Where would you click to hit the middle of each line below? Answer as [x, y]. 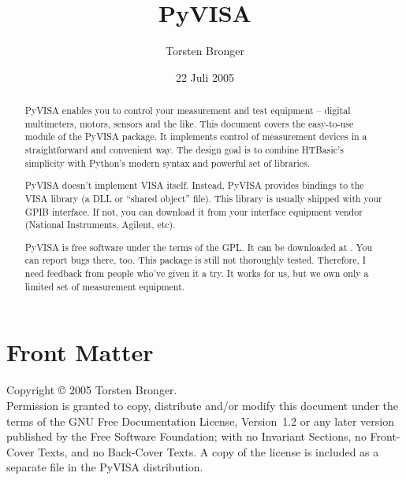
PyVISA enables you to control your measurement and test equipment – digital [188, 111]
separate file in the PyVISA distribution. [105, 467]
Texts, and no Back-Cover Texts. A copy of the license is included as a [209, 451]
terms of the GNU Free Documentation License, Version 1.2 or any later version [200, 421]
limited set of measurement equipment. [105, 286]
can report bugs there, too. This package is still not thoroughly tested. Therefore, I [196, 260]
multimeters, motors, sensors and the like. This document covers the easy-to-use [189, 123]
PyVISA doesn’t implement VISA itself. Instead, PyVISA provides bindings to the [194, 185]
